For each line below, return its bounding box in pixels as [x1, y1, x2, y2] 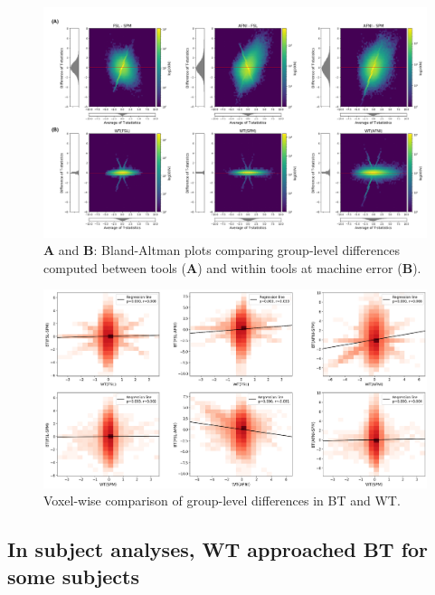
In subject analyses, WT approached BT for [7, 535, 429, 563]
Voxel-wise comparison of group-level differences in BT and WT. [43, 491, 401, 510]
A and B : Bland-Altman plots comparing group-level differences [43, 241, 400, 260]
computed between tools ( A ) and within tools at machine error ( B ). [43, 258, 421, 277]
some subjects [7, 562, 139, 590]
